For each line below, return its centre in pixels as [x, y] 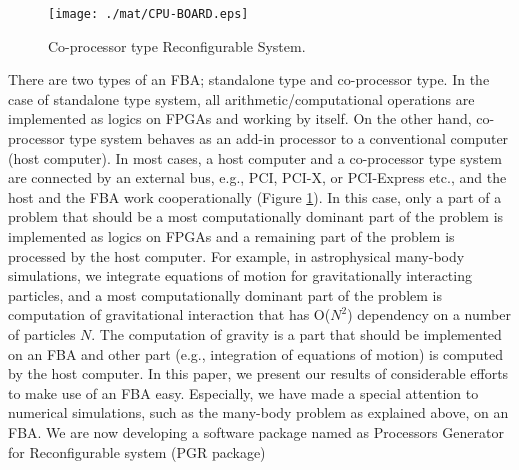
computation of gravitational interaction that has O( [169, 314]
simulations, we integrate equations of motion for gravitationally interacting [240, 275]
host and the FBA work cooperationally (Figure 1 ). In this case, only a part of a [255, 196]
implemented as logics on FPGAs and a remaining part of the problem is [231, 236]
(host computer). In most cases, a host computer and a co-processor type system [255, 157]
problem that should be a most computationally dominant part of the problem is [256, 216]
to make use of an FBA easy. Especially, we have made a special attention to [243, 392]
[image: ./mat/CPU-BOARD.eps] [148, 14]
